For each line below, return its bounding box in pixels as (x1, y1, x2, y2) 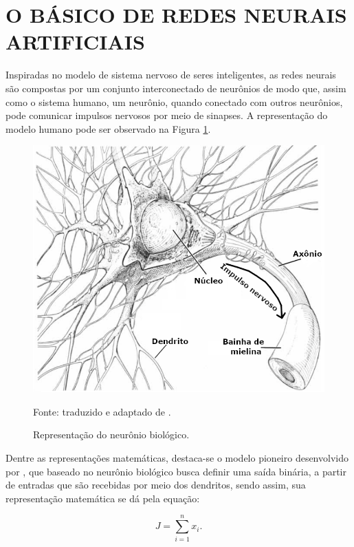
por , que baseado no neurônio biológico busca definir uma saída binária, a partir (5, 464, 346, 478)
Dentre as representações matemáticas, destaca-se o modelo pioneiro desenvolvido (5, 451, 349, 465)
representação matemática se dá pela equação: (5, 491, 200, 505)
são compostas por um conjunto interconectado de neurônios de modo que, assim (5, 81, 346, 95)
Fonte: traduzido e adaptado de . (33, 404, 171, 418)
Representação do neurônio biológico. (33, 427, 190, 442)
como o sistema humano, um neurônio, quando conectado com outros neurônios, (5, 94, 343, 109)
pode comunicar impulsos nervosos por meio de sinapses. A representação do (5, 108, 328, 122)
